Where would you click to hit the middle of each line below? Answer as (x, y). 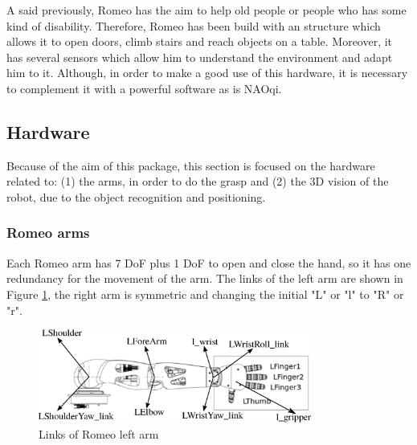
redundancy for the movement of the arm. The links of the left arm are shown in (205, 278)
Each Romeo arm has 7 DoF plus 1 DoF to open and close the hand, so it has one (209, 262)
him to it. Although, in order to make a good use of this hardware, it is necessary (207, 73)
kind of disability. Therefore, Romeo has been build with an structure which (194, 25)
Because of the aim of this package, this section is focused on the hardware (191, 165)
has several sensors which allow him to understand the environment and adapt (200, 57)
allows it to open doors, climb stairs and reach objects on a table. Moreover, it (200, 41)
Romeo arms (48, 233)
